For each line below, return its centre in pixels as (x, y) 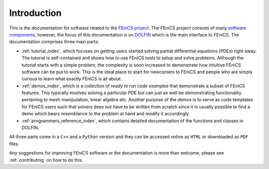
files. (14, 144)
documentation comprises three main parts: (54, 42)
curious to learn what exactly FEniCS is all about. (72, 79)
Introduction (35, 13)
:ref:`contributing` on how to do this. (46, 160)
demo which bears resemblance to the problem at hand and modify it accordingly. (106, 114)
